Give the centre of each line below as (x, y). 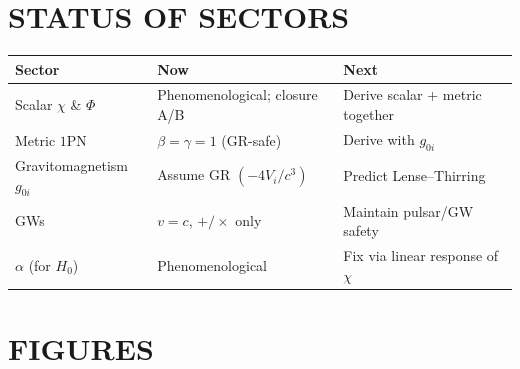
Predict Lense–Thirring (414, 175)
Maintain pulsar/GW (408, 210)
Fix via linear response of (421, 255)
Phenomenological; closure (237, 94)
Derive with (379, 138)
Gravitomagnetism (71, 164)
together (368, 114)
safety (361, 230)
